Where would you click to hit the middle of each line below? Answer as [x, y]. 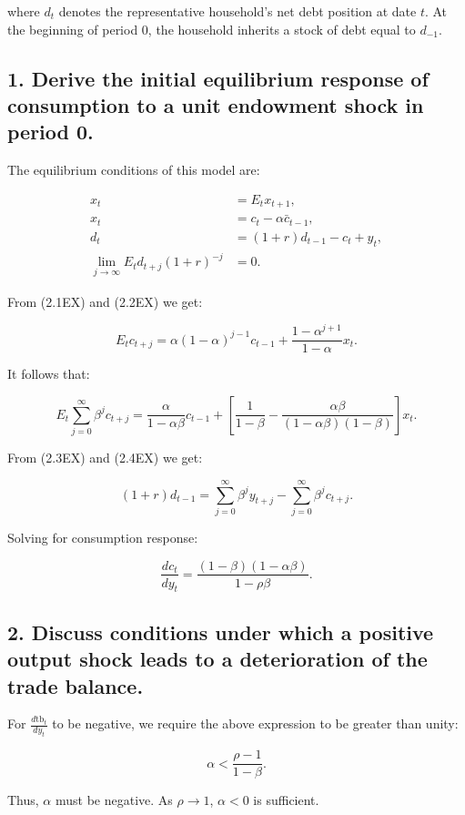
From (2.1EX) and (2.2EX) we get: [105, 301]
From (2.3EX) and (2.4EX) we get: [105, 458]
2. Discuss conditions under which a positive [221, 632]
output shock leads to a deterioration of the [217, 659]
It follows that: [49, 374]
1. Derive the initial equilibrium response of [218, 78]
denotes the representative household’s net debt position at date [238, 11]
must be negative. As [114, 800]
